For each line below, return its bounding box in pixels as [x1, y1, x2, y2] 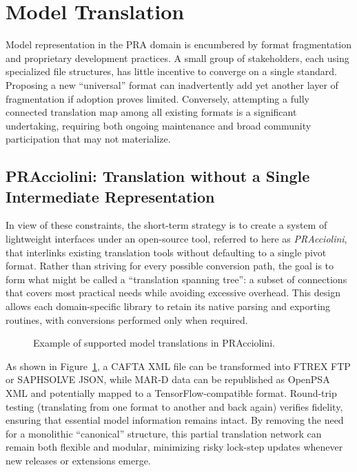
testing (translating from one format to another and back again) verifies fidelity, [6, 399, 343, 413]
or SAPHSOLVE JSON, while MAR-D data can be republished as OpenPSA [6, 372, 330, 387]
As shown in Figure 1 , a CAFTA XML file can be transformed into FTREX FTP [6, 358, 351, 373]
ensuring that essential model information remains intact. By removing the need [6, 413, 344, 427]
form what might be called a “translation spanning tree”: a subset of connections [6, 271, 347, 286]
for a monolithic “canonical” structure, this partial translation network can [6, 426, 322, 440]
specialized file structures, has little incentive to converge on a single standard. [6, 64, 337, 79]
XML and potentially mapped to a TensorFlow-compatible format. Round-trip [6, 386, 337, 400]
